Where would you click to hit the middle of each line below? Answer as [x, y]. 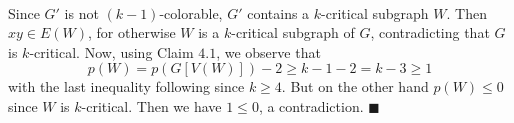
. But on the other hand [355, 86]
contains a [278, 12]
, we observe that [268, 51]
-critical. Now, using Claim [111, 51]
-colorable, [191, 12]
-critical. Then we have [151, 105]
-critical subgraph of [293, 32]
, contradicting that [430, 32]
